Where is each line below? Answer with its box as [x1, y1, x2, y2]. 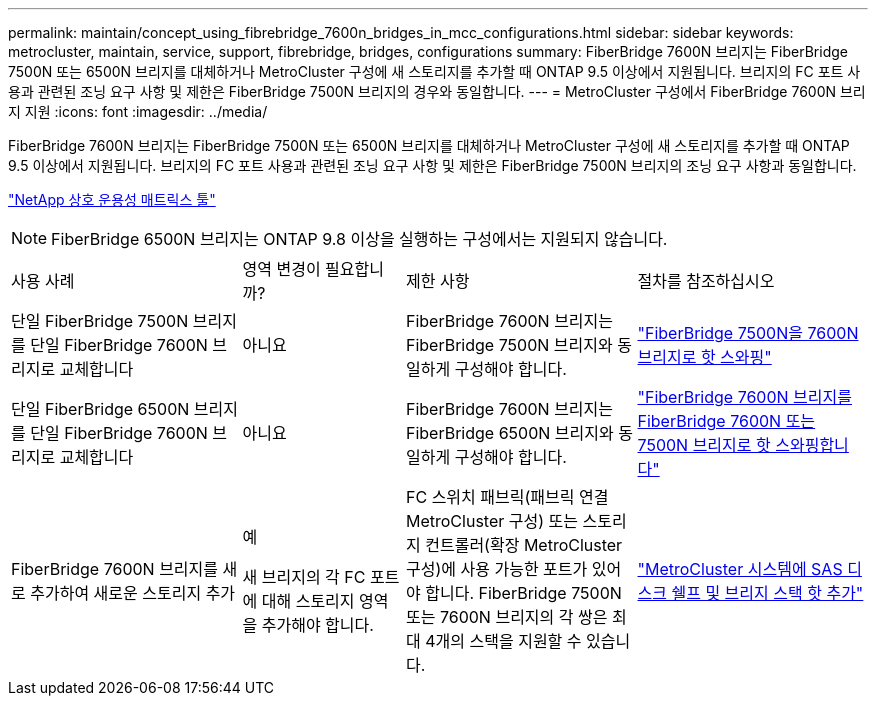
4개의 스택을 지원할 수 [425, 631, 582, 651]
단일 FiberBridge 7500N [11, 311, 189, 331]
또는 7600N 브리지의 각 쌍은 [406, 607, 608, 627]
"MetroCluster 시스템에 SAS [637, 559, 843, 579]
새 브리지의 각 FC [242, 567, 366, 587]
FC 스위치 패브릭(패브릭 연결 [406, 487, 609, 507]
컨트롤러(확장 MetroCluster [425, 535, 623, 555]
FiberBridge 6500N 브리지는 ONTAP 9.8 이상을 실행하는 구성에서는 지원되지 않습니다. [51, 229, 668, 249]
